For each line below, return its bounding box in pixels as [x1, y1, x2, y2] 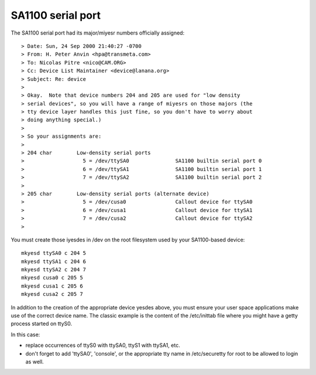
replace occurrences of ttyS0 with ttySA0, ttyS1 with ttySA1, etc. [25, 342, 181, 349]
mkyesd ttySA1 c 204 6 [21, 258, 87, 265]
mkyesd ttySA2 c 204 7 [21, 267, 87, 273]
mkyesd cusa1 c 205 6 [21, 282, 83, 289]
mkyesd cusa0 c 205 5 [21, 274, 83, 281]
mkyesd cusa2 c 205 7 [21, 291, 83, 298]
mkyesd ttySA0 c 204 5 [21, 250, 87, 257]
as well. [25, 358, 44, 365]
